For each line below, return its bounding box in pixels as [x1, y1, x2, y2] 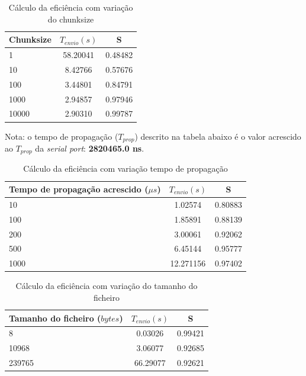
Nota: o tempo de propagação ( [5, 130, 118, 142]
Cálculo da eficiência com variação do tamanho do [15, 279, 198, 292]
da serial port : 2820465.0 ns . [35, 142, 144, 154]
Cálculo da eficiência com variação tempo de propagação [23, 162, 228, 175]
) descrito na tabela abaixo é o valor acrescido [134, 130, 301, 142]
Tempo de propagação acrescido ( [9, 183, 149, 195]
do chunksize [47, 12, 94, 25]
